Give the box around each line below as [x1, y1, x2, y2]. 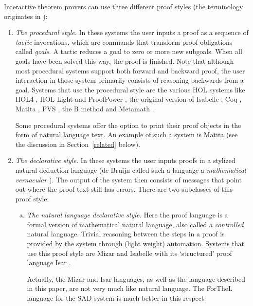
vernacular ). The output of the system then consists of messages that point [15, 174, 242, 184]
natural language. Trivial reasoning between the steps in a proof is [27, 229, 225, 239]
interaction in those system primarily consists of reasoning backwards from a [15, 75, 244, 85]
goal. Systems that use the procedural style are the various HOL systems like [15, 84, 245, 94]
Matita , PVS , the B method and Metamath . [15, 103, 154, 113]
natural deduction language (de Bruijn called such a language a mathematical [15, 164, 246, 175]
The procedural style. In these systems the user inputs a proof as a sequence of [15, 27, 249, 37]
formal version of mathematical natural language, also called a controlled [27, 219, 244, 229]
